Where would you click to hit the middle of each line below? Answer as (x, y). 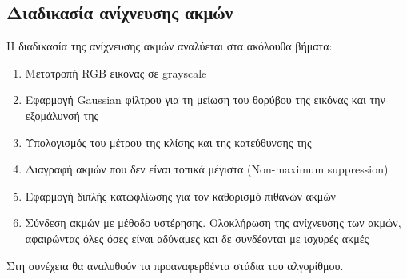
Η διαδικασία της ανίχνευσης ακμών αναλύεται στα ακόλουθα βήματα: (170, 46)
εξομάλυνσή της (62, 115)
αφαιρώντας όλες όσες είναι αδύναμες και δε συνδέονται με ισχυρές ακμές (197, 238)
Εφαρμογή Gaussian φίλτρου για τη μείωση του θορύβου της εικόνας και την (205, 100)
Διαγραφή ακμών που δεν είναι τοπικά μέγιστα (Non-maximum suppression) (207, 169)
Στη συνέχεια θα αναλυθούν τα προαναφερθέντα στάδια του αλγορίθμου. (175, 265)
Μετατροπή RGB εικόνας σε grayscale (116, 72)
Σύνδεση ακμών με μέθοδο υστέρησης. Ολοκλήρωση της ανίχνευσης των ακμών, (213, 223)
